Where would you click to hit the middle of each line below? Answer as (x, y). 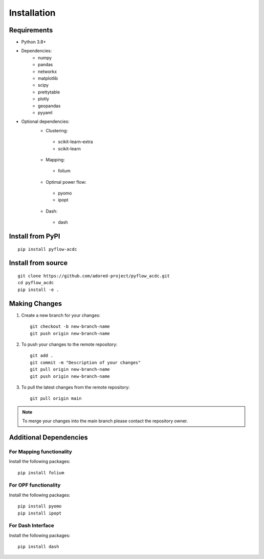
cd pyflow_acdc (36, 283)
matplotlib (48, 78)
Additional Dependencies (48, 437)
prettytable (49, 92)
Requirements (31, 30)
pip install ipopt (40, 513)
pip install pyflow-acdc (47, 249)
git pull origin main (56, 399)
